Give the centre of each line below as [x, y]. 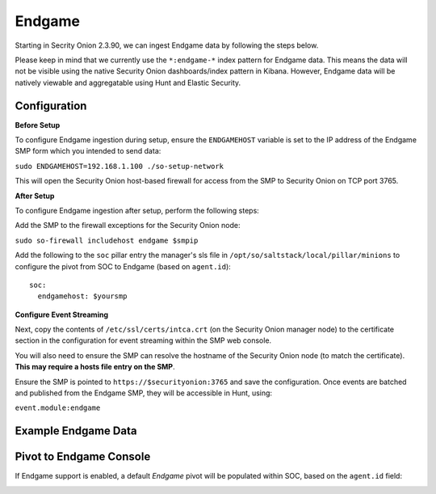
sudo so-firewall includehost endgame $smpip [107, 240]
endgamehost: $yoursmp [82, 296]
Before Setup [38, 125]
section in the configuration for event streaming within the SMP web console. [143, 340]
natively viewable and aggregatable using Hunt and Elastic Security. [128, 82]
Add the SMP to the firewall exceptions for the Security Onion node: [128, 226]
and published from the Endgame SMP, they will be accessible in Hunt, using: [144, 393]
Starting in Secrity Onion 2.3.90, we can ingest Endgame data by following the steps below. [167, 45]
